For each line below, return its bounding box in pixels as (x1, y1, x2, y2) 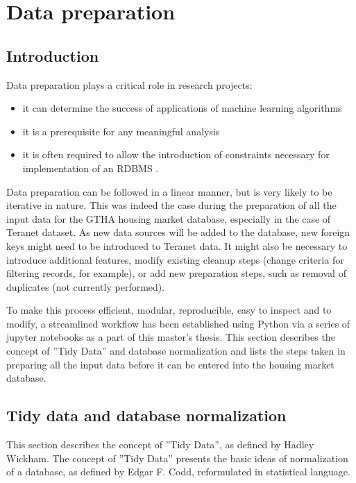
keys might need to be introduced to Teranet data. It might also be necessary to (6, 238, 348, 253)
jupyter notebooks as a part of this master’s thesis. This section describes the (6, 330, 335, 344)
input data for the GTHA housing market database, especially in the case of (6, 211, 331, 226)
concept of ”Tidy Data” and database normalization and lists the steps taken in (6, 344, 346, 358)
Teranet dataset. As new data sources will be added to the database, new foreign (6, 225, 350, 239)
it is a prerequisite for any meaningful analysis (22, 124, 220, 138)
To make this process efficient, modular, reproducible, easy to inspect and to (6, 303, 332, 317)
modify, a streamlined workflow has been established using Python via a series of (6, 316, 350, 330)
